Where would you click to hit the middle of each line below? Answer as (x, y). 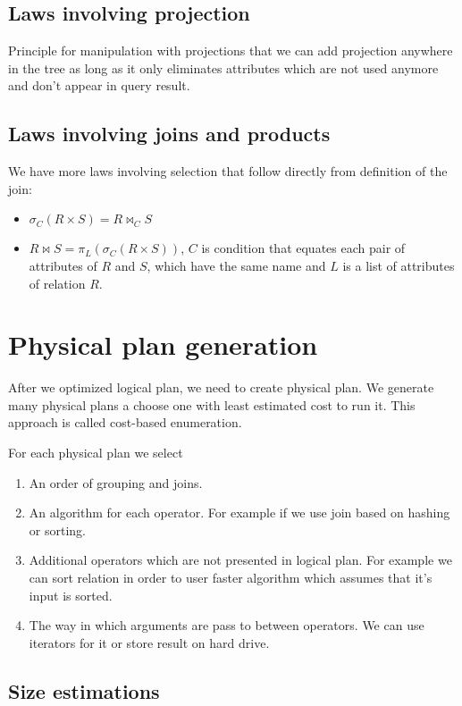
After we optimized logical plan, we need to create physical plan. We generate (221, 387)
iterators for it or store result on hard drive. (149, 642)
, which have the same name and (236, 265)
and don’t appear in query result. (99, 85)
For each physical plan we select (96, 453)
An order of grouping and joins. (116, 482)
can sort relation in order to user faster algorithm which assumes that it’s (231, 578)
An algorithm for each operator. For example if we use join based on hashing (239, 513)
